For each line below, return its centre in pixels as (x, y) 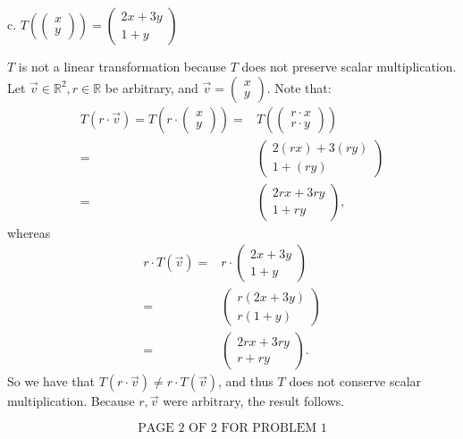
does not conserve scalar (355, 381)
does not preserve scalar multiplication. (349, 66)
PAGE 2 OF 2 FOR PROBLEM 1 (232, 428)
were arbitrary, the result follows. (254, 401)
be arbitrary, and (152, 87)
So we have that (51, 381)
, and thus (245, 381)
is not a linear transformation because (122, 66)
